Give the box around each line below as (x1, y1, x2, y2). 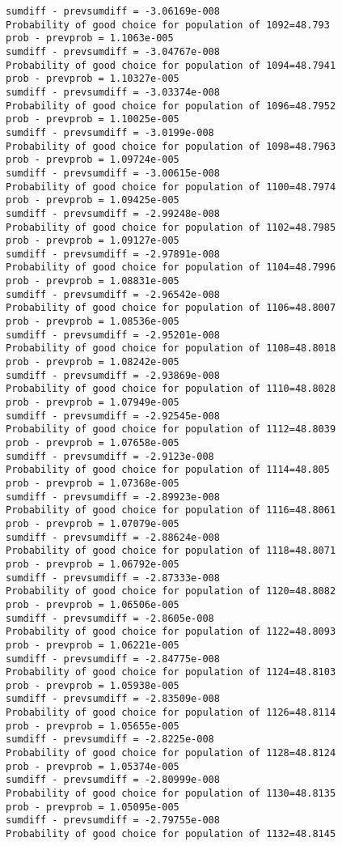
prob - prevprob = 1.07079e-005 (6, 517, 179, 529)
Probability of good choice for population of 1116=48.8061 (6, 504, 336, 517)
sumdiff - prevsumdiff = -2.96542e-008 (6, 288, 220, 300)
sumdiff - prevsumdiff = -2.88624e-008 (6, 531, 220, 543)
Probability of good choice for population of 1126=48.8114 (6, 707, 336, 719)
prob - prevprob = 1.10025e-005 (6, 113, 179, 125)
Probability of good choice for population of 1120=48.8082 (6, 585, 336, 597)
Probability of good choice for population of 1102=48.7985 (6, 221, 336, 233)
